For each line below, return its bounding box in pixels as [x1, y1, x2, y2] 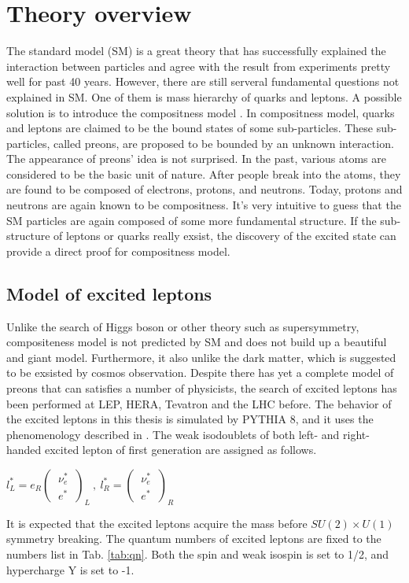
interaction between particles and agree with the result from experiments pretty [6, 57, 391, 74]
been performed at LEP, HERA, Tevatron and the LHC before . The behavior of [6, 395, 392, 411]
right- [343, 426, 370, 442]
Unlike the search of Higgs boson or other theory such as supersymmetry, [6, 318, 359, 334]
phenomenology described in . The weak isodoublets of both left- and [6, 426, 340, 442]
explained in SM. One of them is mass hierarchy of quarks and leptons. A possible [6, 88, 402, 105]
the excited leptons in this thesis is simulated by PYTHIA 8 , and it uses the [6, 411, 374, 427]
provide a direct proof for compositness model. [6, 242, 230, 259]
